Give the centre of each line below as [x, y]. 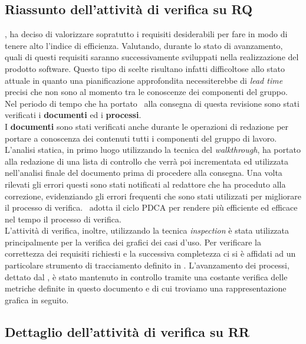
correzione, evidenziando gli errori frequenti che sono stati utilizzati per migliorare [153, 196]
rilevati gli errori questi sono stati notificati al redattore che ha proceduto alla [145, 184]
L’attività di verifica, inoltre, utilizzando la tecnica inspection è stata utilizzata [147, 230]
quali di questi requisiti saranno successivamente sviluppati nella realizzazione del [152, 57]
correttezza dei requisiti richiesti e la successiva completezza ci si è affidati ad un [150, 253]
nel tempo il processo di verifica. [63, 219]
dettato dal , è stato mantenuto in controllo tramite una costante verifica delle [146, 276]
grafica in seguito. [37, 299]
